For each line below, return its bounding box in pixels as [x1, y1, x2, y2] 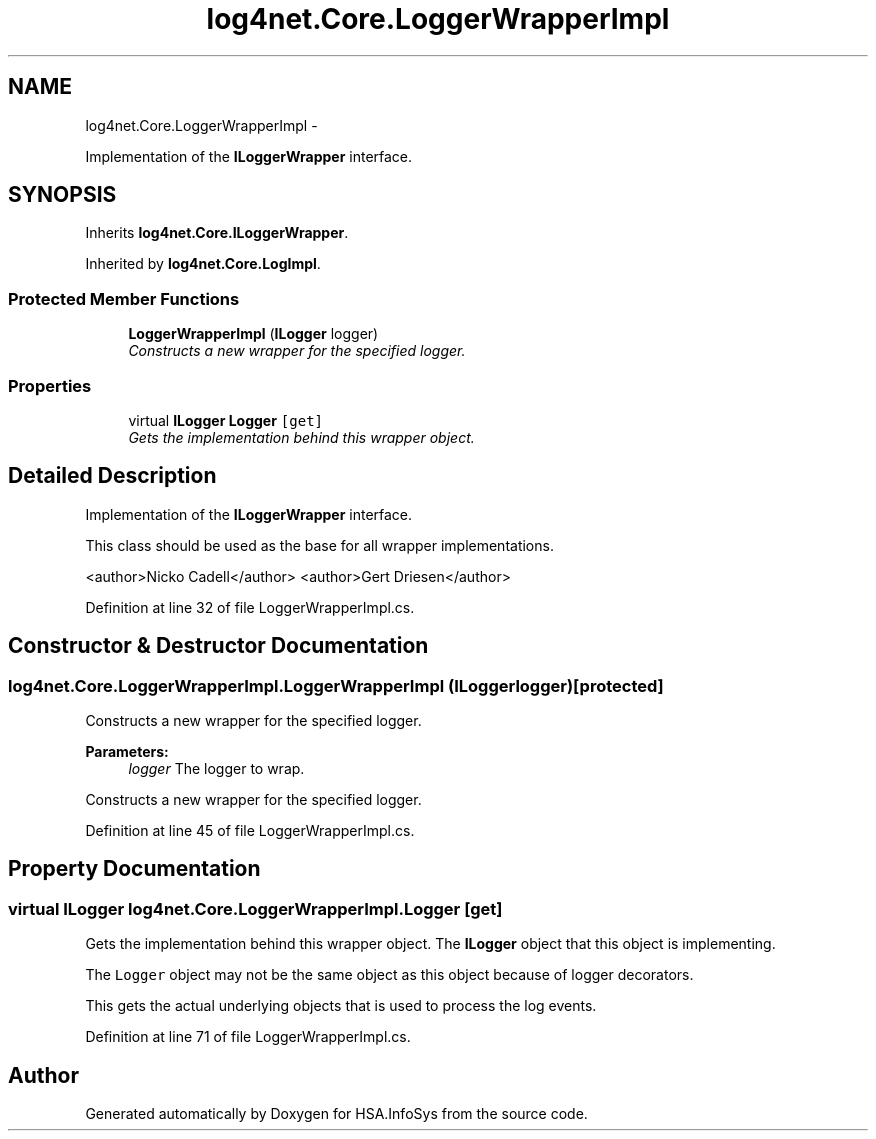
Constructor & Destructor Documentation [8, 633, 429, 659]
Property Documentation [8, 856, 261, 882]
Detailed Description [8, 463, 217, 489]
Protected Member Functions [8, 288, 240, 309]
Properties [8, 375, 92, 396]
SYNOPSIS [8, 182, 117, 208]
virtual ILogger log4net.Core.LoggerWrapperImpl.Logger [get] [8, 898, 503, 919]
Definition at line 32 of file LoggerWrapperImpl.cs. [85, 598, 415, 616]
